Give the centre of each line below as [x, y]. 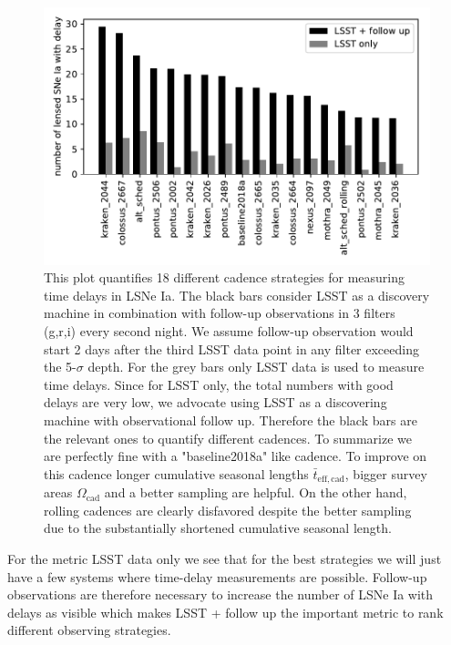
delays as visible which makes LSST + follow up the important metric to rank [225, 612]
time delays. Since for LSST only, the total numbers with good [219, 384]
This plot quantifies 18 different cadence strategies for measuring [225, 277]
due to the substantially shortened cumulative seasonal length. [218, 528]
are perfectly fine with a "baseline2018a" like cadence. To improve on [236, 456]
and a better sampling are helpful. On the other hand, [256, 492]
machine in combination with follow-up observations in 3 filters [220, 313]
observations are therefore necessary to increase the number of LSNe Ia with [220, 594]
